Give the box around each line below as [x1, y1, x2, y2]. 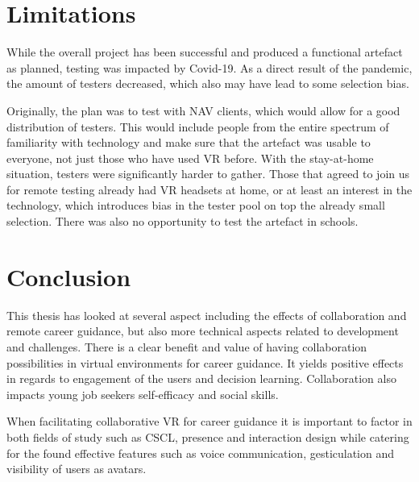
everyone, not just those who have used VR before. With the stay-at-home [6, 149, 374, 166]
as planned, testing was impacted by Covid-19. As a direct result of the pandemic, [6, 59, 413, 76]
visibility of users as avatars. [6, 460, 147, 477]
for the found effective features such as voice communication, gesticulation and [6, 444, 395, 461]
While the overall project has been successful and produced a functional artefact [6, 44, 403, 60]
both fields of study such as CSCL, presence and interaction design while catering [6, 428, 409, 445]
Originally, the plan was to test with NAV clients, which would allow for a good [6, 102, 400, 118]
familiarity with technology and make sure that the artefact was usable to [6, 134, 371, 151]
